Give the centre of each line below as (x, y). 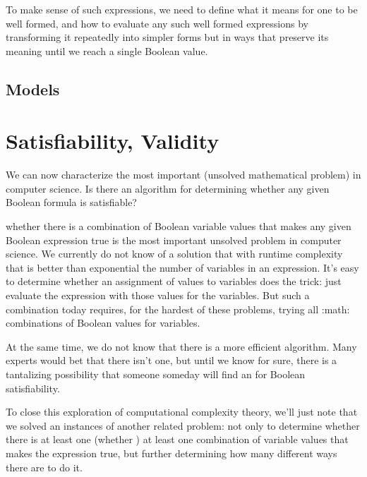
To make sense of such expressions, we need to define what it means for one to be (182, 9)
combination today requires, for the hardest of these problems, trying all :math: (178, 309)
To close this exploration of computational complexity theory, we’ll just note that (182, 412)
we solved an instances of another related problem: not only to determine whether (183, 425)
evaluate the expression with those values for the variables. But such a (158, 295)
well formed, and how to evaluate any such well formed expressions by (157, 23)
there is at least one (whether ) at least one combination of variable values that (177, 439)
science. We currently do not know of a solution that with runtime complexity (174, 254)
